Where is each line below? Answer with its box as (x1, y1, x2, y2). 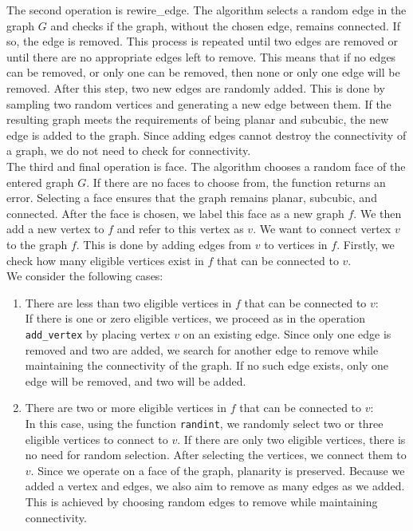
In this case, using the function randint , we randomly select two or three (25, 414, 383, 431)
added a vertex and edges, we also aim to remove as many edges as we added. (25, 478, 405, 494)
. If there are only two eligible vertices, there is (177, 430, 406, 447)
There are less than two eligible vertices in (25, 294, 232, 311)
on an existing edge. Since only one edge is (183, 325, 391, 342)
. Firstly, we (336, 236, 395, 252)
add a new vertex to (6, 220, 104, 237)
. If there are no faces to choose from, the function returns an (86, 173, 386, 190)
